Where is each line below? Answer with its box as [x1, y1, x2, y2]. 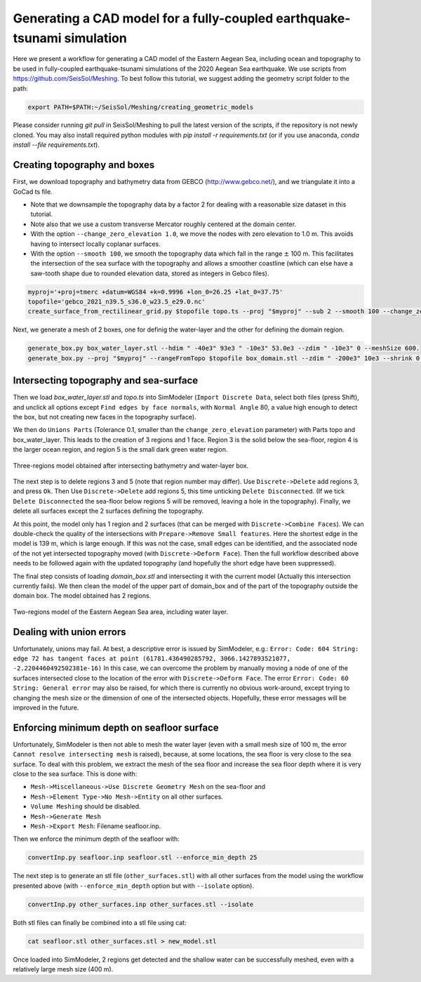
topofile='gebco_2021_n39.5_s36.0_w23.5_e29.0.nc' [27, 298, 206, 306]
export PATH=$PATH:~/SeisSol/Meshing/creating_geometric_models [27, 103, 254, 111]
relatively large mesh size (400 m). [13, 965, 114, 974]
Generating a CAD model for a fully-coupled [13, 11, 274, 26]
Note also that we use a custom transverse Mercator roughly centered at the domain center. [30, 220, 297, 228]
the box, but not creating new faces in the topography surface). [13, 413, 196, 421]
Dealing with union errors [13, 626, 126, 638]
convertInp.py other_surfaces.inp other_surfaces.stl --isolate [27, 900, 254, 908]
